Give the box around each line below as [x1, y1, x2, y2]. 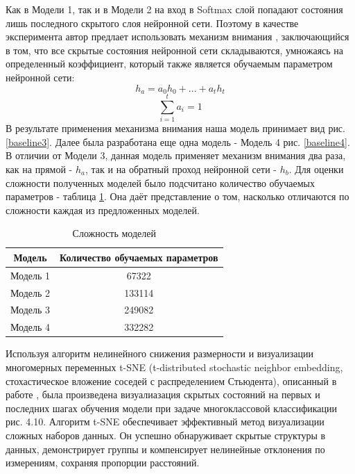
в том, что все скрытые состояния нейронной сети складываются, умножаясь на [6, 42, 344, 57]
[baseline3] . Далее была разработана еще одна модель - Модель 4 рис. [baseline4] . [6, 134, 350, 149]
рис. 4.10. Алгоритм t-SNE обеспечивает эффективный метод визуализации [6, 414, 324, 429]
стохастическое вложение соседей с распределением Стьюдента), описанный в [6, 373, 337, 388]
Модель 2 [10, 285, 51, 300]
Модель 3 [10, 302, 51, 317]
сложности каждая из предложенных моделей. [6, 202, 200, 217]
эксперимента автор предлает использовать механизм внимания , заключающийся [6, 29, 349, 44]
